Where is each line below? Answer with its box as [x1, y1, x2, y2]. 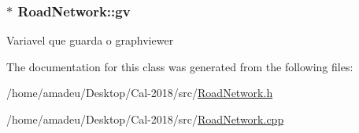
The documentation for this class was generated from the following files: [6, 58, 353, 74]
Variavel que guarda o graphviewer [6, 32, 174, 49]
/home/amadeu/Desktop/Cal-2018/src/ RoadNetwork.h [6, 84, 273, 101]
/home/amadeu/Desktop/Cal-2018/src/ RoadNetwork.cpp [6, 111, 284, 127]
